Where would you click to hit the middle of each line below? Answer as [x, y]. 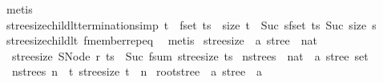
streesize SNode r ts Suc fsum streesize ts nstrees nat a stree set [190, 55]
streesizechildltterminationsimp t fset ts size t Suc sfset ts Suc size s [191, 24]
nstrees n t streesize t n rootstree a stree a [137, 71]
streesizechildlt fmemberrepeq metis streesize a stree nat [161, 40]
